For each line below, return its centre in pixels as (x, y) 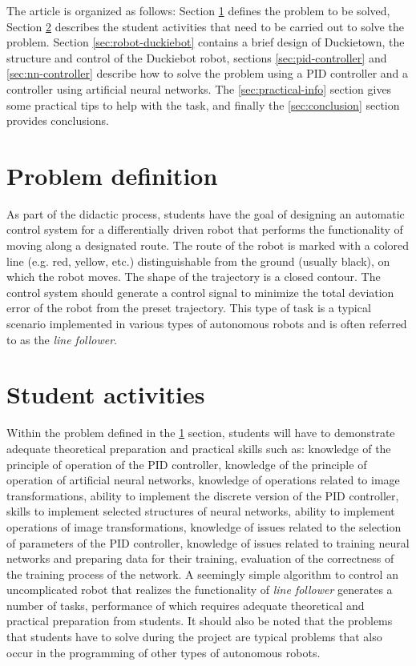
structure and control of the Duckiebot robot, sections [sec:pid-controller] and (197, 57)
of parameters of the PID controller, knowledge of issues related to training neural (208, 542)
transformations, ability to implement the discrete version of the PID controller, (203, 495)
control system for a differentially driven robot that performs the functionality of (205, 229)
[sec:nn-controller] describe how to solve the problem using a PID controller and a (208, 73)
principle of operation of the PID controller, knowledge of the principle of (187, 464)
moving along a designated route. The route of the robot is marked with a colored (208, 245)
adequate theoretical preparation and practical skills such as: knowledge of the (199, 448)
